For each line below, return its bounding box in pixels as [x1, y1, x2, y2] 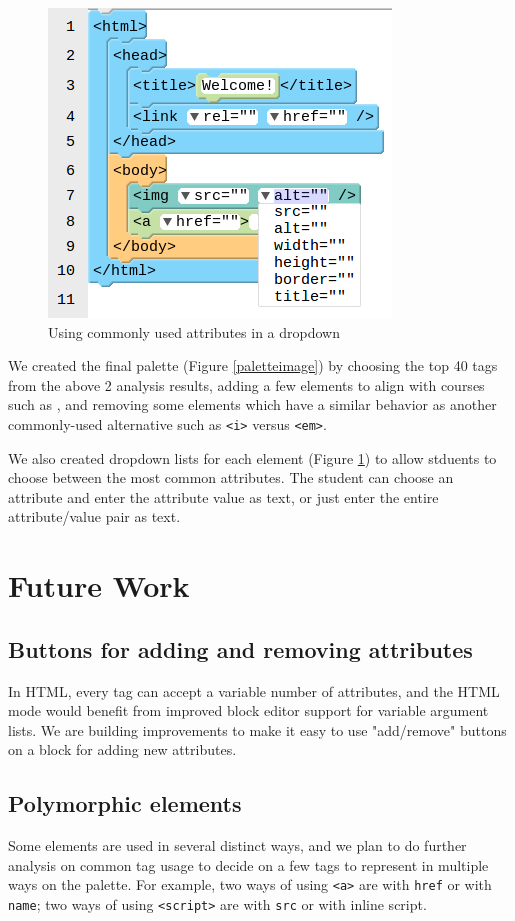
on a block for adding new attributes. [8, 739, 237, 760]
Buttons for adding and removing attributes [8, 633, 473, 664]
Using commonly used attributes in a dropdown [48, 321, 340, 342]
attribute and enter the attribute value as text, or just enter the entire [8, 486, 439, 507]
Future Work [8, 565, 190, 606]
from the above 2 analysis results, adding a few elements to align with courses [8, 374, 485, 395]
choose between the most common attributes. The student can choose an [8, 467, 454, 488]
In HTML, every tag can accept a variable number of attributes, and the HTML [8, 680, 500, 701]
